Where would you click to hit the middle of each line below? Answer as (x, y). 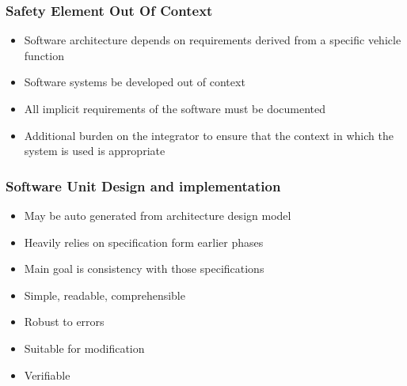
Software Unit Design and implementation (143, 185)
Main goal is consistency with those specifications (144, 269)
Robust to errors (64, 322)
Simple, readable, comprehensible (105, 295)
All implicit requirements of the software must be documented (175, 108)
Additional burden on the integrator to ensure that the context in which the (209, 135)
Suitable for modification (84, 348)
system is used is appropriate (95, 151)
